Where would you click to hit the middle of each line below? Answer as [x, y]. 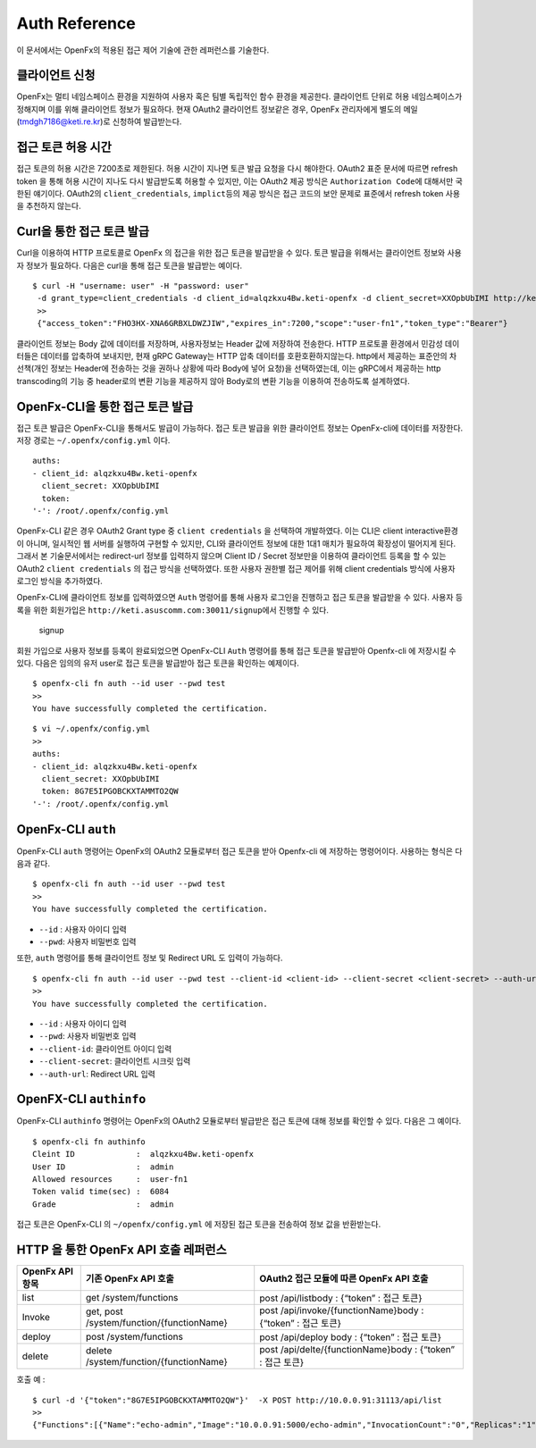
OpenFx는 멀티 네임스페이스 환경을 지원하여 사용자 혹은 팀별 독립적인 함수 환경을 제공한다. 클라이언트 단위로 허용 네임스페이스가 [239, 96]
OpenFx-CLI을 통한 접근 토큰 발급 [105, 406]
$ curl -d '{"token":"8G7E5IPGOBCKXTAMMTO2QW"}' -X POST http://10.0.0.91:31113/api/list [237, 1400]
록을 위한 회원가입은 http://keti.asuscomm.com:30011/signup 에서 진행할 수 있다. [173, 610]
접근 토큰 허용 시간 [64, 147]
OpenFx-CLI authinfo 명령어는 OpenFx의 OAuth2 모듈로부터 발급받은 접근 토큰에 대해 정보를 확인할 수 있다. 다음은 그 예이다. [239, 1121]
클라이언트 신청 [56, 75]
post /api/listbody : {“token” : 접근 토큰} [341, 1298]
